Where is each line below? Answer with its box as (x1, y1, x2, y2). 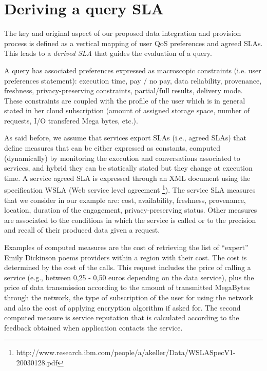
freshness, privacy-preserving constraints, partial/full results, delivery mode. (4, 85, 243, 96)
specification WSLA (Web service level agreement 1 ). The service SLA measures (4, 183, 256, 195)
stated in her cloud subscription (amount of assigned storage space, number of (4, 105, 250, 116)
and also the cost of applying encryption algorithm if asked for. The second (4, 302, 241, 313)
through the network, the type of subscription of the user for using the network (4, 292, 254, 303)
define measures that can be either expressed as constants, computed (4, 142, 220, 153)
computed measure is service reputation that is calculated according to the (4, 312, 239, 323)
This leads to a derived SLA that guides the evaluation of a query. (4, 48, 212, 58)
